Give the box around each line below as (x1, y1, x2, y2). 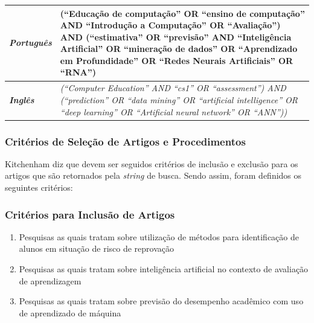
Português (9, 36, 52, 49)
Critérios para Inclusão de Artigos (5, 206, 175, 222)
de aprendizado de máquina (19, 306, 121, 319)
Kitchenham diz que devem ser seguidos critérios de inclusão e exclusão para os (5, 157, 298, 170)
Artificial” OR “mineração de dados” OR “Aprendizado (60, 42, 298, 55)
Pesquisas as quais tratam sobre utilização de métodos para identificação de (19, 230, 299, 243)
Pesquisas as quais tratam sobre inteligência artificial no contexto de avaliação (19, 263, 309, 275)
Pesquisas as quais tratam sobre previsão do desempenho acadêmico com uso (19, 295, 304, 307)
